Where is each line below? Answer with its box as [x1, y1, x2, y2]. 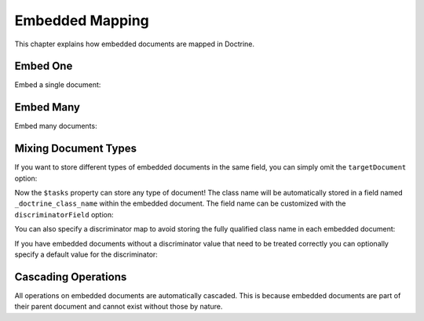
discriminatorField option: [14, 210, 114, 219]
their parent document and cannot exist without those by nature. [14, 302, 223, 312]
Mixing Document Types [14, 142, 137, 155]
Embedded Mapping [14, 12, 149, 29]
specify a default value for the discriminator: [14, 250, 159, 259]
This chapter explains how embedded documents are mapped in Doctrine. [14, 39, 255, 49]
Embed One [14, 60, 73, 73]
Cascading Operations [14, 270, 127, 283]
